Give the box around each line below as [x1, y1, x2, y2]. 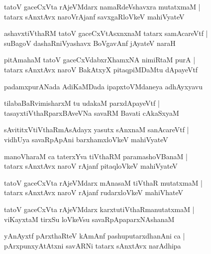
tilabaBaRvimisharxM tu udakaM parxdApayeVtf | [4, 98, 160, 108]
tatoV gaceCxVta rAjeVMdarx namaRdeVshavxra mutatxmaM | [4, 1, 201, 11]
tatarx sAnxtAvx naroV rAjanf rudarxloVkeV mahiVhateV [4, 187, 184, 198]
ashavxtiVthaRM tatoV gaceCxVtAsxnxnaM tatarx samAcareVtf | [4, 28, 208, 38]
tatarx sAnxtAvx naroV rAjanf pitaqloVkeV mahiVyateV [4, 161, 178, 171]
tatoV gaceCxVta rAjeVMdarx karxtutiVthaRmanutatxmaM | [4, 204, 195, 214]
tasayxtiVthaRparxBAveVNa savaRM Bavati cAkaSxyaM [4, 107, 179, 118]
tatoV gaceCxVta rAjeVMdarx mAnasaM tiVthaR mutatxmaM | [4, 177, 203, 188]
